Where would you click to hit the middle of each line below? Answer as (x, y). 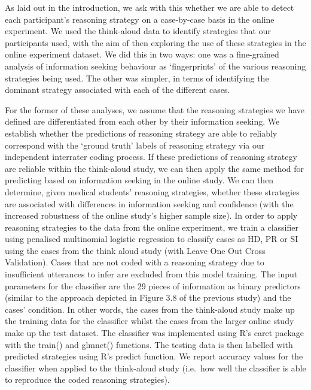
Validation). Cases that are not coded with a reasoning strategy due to (135, 262)
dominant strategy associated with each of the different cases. (118, 90)
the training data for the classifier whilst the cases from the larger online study (150, 321)
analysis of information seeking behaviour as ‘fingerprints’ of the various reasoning (155, 66)
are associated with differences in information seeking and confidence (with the (149, 203)
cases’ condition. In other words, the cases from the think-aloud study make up (150, 309)
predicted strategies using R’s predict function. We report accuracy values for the (154, 356)
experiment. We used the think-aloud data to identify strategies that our (138, 31)
